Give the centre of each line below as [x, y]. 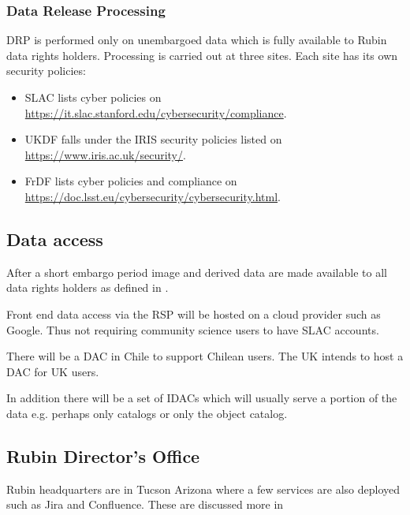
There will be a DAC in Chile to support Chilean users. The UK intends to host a [205, 356]
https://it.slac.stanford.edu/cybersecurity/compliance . [156, 112]
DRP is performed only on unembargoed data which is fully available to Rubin [197, 40]
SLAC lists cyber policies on [93, 97]
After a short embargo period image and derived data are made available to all [197, 272]
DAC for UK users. [53, 371]
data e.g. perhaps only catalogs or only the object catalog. [147, 413]
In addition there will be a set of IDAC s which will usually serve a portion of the [202, 398]
